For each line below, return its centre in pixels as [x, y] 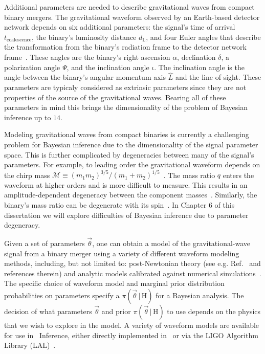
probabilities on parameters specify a [62, 295]
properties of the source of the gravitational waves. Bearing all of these [115, 97]
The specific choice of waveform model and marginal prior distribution [114, 283]
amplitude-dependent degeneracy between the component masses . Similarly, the [131, 195]
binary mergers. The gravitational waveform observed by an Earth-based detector [132, 17]
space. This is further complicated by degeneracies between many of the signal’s [129, 154]
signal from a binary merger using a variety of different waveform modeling [122, 253]
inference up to [28, 117]
